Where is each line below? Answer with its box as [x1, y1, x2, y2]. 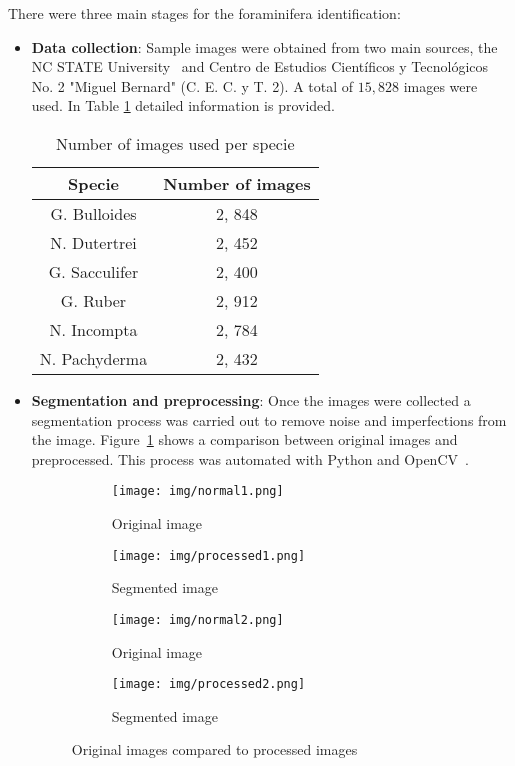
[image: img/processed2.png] [111, 677, 306, 692]
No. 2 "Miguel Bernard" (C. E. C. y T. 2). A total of [31, 75, 354, 96]
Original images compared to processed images [71, 739, 358, 760]
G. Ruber [60, 288, 127, 312]
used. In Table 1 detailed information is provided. [31, 95, 336, 116]
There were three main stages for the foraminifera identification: [8, 3, 401, 23]
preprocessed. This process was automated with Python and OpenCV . [31, 448, 469, 469]
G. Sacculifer [48, 259, 139, 283]
